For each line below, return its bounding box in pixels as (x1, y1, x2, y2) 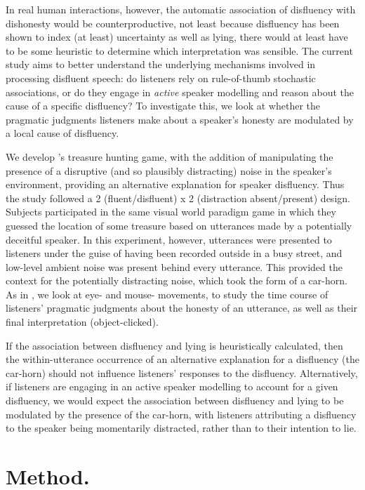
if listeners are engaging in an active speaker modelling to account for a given (6, 379, 338, 394)
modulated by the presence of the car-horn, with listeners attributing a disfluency (6, 406, 357, 421)
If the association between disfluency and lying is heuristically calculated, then (6, 338, 343, 352)
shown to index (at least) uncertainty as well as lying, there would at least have (6, 29, 348, 44)
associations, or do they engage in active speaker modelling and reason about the (6, 84, 354, 99)
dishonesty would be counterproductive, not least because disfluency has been (6, 15, 340, 30)
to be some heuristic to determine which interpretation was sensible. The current (6, 43, 353, 58)
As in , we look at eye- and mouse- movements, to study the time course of (6, 286, 328, 301)
